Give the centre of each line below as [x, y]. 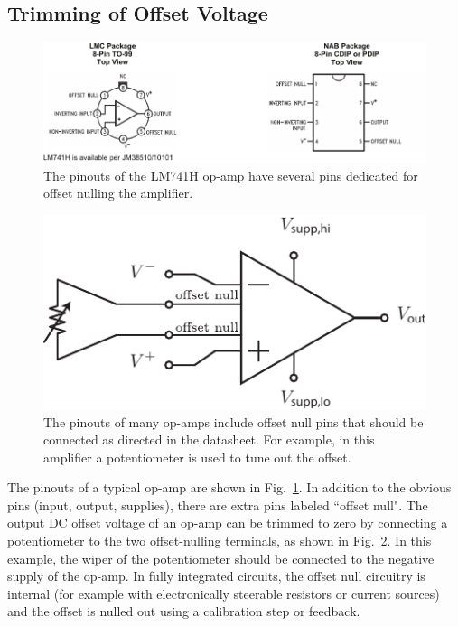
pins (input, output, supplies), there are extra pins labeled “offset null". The [218, 505]
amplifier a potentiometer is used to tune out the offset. [197, 457]
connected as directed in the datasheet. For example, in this [209, 439]
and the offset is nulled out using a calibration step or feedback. [184, 611]
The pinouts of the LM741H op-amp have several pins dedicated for [231, 175]
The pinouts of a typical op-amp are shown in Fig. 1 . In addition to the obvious [229, 487]
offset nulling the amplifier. [118, 193]
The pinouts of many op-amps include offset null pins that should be [234, 421]
